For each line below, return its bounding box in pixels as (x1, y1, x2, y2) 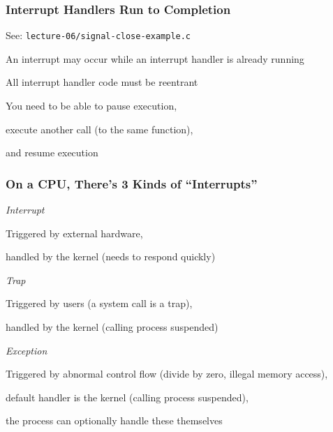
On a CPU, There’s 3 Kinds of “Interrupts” (6, 174, 258, 192)
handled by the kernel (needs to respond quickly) (6, 249, 216, 264)
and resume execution (6, 145, 98, 160)
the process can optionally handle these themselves (6, 413, 223, 428)
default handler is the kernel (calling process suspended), (6, 389, 249, 404)
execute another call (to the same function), (6, 121, 193, 136)
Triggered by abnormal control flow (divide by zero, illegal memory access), (6, 366, 328, 381)
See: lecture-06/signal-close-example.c (6, 28, 191, 43)
